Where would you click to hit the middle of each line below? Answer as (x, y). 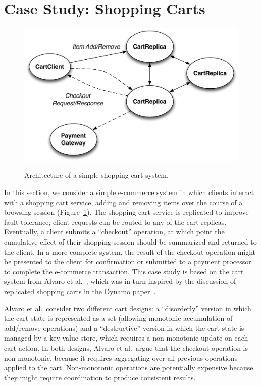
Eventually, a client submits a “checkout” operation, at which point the (114, 232)
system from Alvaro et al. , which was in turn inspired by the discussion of (120, 281)
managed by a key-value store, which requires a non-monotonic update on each (126, 338)
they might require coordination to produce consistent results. (100, 377)
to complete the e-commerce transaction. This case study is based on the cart (124, 271)
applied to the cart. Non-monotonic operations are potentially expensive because (129, 368)
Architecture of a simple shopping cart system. (96, 175)
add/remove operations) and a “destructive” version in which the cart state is (124, 328)
